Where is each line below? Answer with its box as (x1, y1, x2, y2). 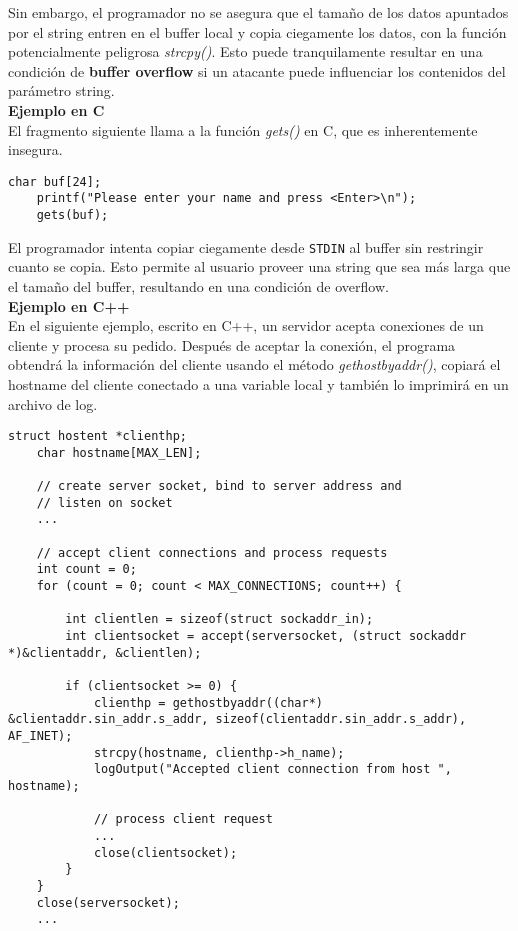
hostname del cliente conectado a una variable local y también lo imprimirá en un (8, 373, 509, 394)
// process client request (93, 812, 273, 827)
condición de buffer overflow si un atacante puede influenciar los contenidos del (8, 60, 506, 81)
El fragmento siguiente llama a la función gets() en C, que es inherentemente (8, 119, 478, 140)
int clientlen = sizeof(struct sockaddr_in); (65, 612, 374, 627)
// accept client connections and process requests (36, 545, 388, 560)
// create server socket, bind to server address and (36, 479, 402, 494)
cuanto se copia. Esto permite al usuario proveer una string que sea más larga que (8, 256, 511, 277)
